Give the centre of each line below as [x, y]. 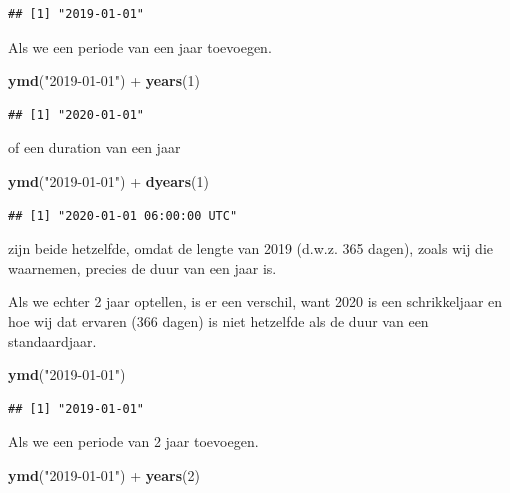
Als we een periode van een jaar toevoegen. [140, 46]
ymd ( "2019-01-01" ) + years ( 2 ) [104, 474]
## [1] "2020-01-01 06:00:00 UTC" [123, 215]
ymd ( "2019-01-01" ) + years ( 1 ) [104, 80]
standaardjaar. [52, 340]
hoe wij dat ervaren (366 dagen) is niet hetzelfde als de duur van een [218, 320]
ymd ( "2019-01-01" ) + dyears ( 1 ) [108, 180]
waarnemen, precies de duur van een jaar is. [142, 267]
